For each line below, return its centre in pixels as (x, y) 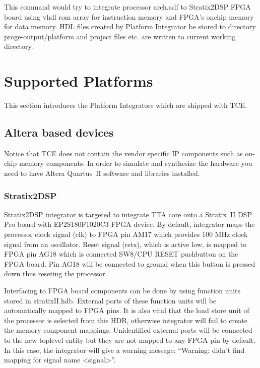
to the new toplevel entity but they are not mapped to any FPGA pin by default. (130, 340)
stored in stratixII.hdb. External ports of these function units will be (110, 300)
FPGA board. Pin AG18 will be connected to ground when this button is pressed (130, 263)
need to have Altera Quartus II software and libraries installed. (102, 173)
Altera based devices (59, 132)
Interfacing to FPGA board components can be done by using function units (122, 291)
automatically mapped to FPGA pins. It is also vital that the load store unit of (127, 310)
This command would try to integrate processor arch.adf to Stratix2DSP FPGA (127, 7)
